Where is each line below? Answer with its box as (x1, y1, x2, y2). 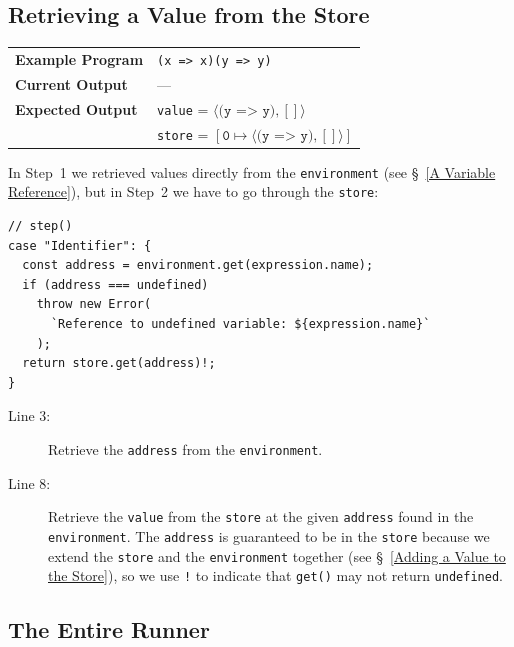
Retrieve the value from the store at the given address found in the (48, 506, 474, 527)
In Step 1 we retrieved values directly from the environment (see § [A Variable (8, 161, 496, 182)
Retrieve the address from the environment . (48, 439, 323, 460)
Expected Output (15, 98, 138, 119)
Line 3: (8, 405, 51, 426)
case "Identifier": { (8, 238, 152, 253)
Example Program (15, 48, 144, 69)
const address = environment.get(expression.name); (22, 258, 374, 273)
